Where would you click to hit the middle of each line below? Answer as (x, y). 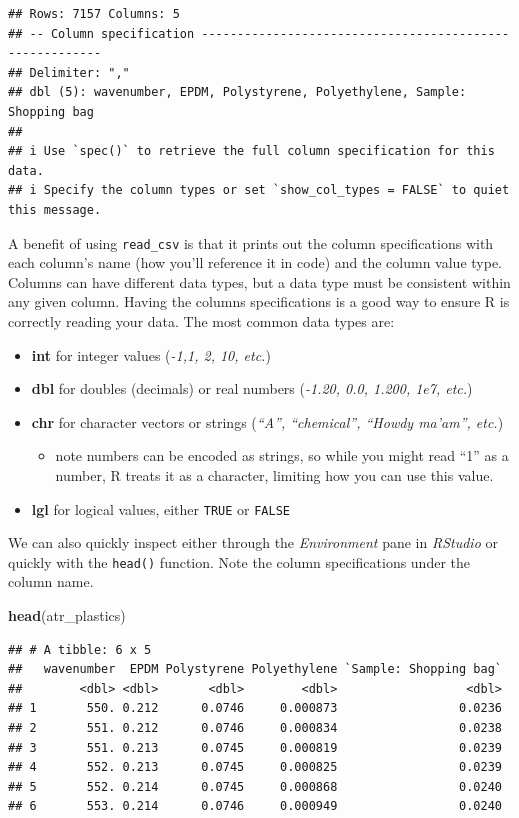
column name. (51, 581)
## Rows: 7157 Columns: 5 (94, 14)
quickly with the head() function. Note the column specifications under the (239, 561)
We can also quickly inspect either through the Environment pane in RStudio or (253, 542)
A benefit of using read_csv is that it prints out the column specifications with (251, 242)
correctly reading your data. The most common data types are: (201, 320)
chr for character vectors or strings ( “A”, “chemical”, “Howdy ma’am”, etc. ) (267, 421)
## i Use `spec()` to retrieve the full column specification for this (251, 151)
